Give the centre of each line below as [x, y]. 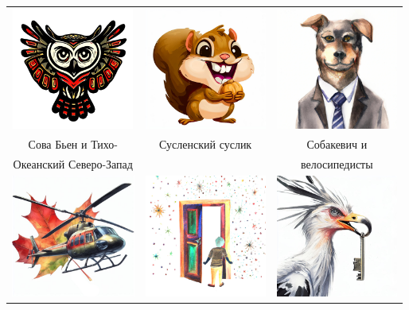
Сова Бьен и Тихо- [73, 143]
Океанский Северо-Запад [73, 163]
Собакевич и [337, 143]
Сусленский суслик [206, 143]
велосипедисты [337, 163]
